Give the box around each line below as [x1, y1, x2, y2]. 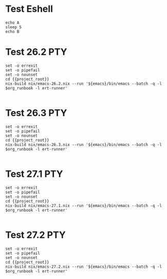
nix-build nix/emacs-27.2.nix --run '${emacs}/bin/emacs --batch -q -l [5, 264, 162, 269]
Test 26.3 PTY [5, 107, 67, 119]
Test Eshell [5, 3, 53, 15]
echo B [5, 29, 20, 34]
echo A [5, 20, 20, 25]
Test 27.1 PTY [5, 168, 63, 180]
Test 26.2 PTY [5, 46, 67, 58]
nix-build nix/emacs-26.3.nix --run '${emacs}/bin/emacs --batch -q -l [5, 142, 162, 147]
